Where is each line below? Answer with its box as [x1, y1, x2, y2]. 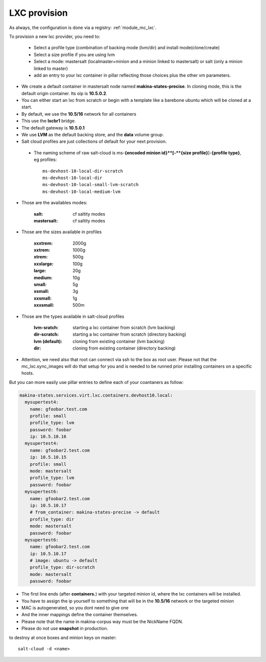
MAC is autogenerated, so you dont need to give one [21, 605, 129, 611]
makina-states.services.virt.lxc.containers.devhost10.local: [19, 392, 173, 398]
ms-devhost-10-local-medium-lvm [42, 189, 121, 194]
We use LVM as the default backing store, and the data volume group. [21, 132, 164, 138]
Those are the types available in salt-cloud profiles [21, 313, 125, 319]
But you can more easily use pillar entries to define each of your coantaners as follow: [9, 379, 184, 385]
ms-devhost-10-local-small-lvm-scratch [42, 182, 139, 188]
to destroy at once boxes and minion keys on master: [9, 634, 117, 640]
